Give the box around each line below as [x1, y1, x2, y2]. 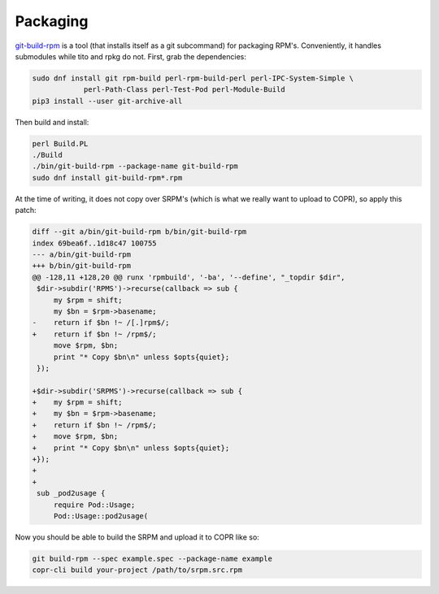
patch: [15, 206, 37, 215]
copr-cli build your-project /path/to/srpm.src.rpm [32, 566, 243, 574]
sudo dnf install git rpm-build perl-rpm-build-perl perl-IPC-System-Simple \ [32, 73, 354, 83]
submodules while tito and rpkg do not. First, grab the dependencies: [15, 51, 247, 61]
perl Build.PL [32, 139, 89, 148]
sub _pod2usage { [37, 488, 106, 498]
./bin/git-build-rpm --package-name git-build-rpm [32, 162, 239, 171]
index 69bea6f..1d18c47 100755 [32, 238, 158, 248]
